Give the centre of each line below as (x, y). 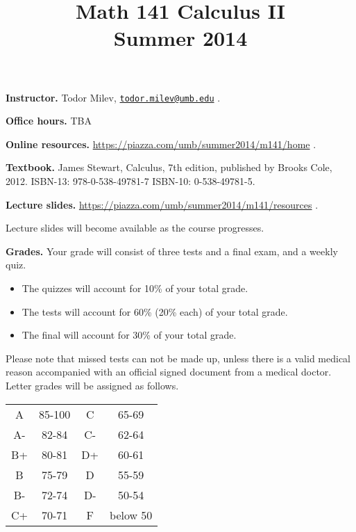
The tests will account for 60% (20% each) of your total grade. (155, 311)
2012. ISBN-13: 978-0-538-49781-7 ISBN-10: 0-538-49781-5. (130, 181)
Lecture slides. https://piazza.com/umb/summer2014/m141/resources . (162, 204)
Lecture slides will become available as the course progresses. (135, 228)
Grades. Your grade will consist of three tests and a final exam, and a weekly (172, 251)
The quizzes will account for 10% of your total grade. (135, 288)
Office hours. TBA (49, 121)
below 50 (131, 515)
